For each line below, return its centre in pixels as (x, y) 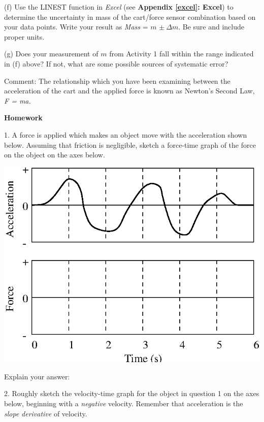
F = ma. (18, 100)
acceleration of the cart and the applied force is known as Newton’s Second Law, (129, 91)
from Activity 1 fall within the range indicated (181, 54)
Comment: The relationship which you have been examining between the (117, 80)
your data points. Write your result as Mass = (76, 27)
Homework (23, 118)
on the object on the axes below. (55, 155)
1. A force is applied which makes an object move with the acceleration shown (126, 134)
